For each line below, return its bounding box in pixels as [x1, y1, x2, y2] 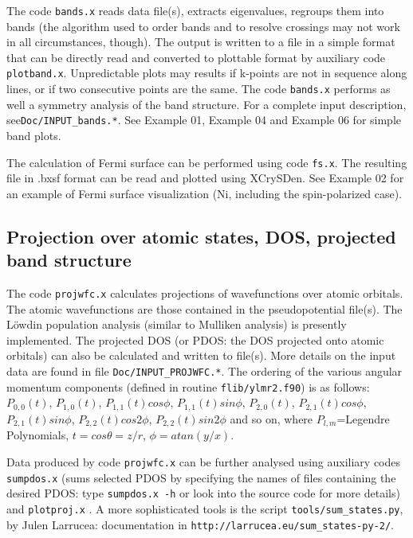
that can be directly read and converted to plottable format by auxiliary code [6, 49, 386, 65]
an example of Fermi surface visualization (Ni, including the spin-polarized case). [6, 185, 403, 201]
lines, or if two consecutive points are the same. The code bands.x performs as [6, 80, 391, 97]
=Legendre [336, 410, 390, 427]
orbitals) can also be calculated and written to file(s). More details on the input [6, 347, 396, 364]
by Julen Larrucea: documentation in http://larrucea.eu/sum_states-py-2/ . [6, 516, 394, 532]
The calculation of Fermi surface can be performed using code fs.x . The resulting [6, 154, 407, 170]
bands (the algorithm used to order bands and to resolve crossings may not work [6, 18, 400, 34]
